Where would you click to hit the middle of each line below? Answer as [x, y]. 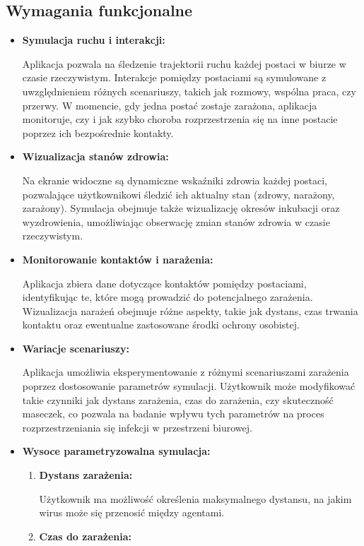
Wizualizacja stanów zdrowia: [95, 156]
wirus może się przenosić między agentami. [132, 512]
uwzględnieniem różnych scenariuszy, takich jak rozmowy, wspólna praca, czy [189, 91]
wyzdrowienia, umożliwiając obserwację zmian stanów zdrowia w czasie [176, 221]
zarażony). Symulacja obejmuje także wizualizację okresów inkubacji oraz [181, 208]
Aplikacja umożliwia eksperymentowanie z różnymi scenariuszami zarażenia [186, 372]
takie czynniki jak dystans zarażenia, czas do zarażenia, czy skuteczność [178, 399]
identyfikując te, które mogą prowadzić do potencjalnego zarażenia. [168, 297]
